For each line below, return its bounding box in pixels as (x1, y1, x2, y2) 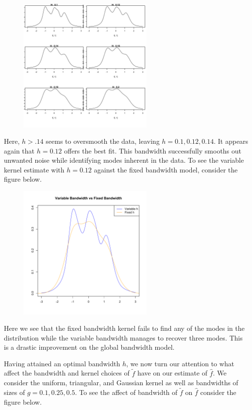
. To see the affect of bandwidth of (75, 387, 178, 397)
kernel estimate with (4, 164, 65, 174)
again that (4, 145, 35, 155)
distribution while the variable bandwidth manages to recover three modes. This (4, 332, 243, 342)
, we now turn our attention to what (126, 358, 235, 368)
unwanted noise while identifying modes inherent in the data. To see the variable (4, 155, 244, 165)
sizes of (4, 387, 25, 397)
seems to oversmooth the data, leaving (46, 136, 160, 146)
